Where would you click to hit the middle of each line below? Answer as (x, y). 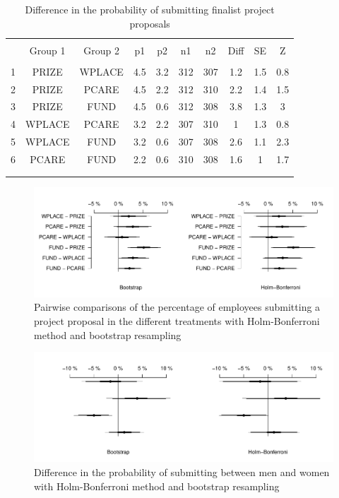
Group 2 (102, 50)
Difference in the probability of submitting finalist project (150, 9)
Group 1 (47, 50)
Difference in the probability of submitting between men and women (182, 472)
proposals (150, 23)
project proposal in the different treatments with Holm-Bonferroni (177, 321)
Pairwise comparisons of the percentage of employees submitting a (177, 307)
